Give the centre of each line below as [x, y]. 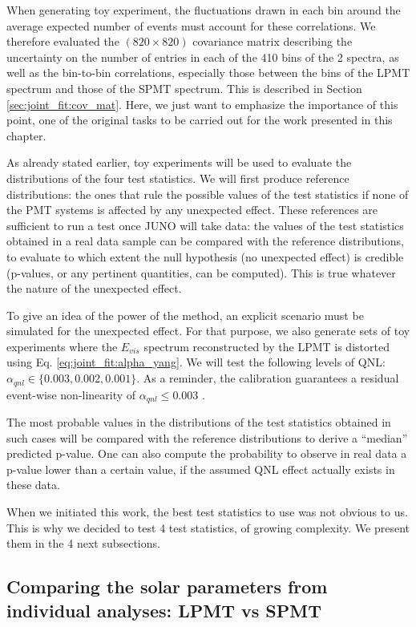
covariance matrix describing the [273, 41]
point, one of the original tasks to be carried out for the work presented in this [200, 120]
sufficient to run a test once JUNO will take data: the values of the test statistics [205, 225]
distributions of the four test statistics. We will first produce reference [178, 178]
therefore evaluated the [63, 41]
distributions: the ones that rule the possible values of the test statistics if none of [208, 194]
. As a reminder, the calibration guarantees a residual [268, 378]
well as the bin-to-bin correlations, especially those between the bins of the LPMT [208, 73]
